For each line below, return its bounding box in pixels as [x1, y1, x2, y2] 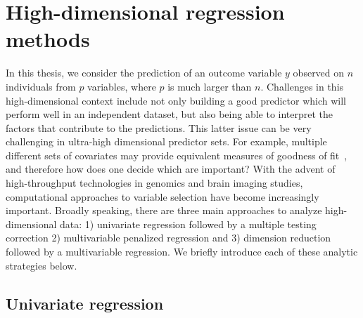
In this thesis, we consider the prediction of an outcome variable [6, 65, 282, 80]
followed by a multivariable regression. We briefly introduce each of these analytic [6, 244, 358, 259]
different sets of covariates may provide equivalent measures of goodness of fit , [6, 147, 348, 162]
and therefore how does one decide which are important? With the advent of [6, 161, 336, 176]
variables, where [87, 79, 156, 93]
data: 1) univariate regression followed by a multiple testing [60, 216, 317, 231]
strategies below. [6, 258, 77, 272]
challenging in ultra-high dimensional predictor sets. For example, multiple [6, 134, 327, 149]
